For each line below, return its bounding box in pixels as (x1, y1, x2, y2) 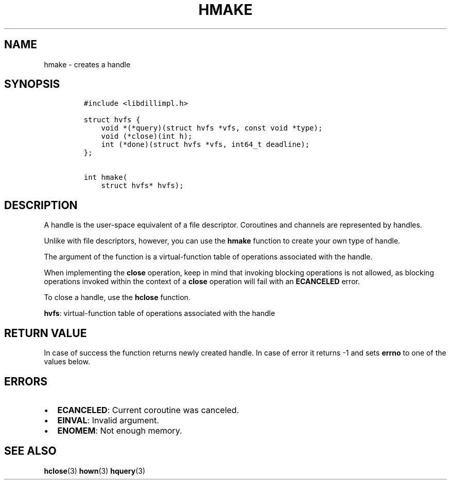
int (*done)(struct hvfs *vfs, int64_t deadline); (101, 140, 310, 149)
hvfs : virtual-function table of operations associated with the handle (44, 309, 275, 318)
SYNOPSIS (4, 78, 60, 91)
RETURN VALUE (4, 326, 87, 340)
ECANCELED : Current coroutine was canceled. (57, 404, 239, 415)
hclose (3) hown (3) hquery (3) (44, 466, 146, 475)
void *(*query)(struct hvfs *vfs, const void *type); (101, 124, 323, 133)
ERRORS (4, 375, 48, 388)
